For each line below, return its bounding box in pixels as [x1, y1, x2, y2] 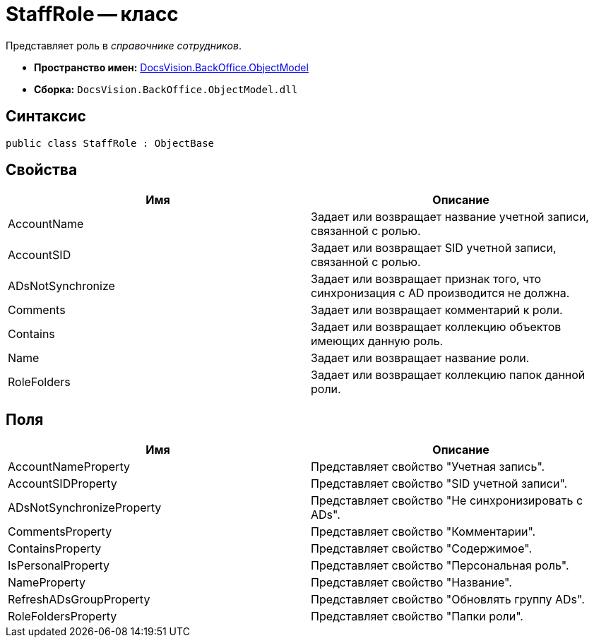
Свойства [6, 161, 78, 179]
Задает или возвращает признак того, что [311, 272, 542, 287]
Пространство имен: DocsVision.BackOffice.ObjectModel [34, 61, 309, 73]
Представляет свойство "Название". [311, 575, 512, 590]
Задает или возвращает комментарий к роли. [311, 303, 563, 318]
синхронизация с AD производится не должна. [311, 286, 570, 301]
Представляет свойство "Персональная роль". [311, 558, 569, 573]
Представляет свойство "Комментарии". [311, 524, 536, 539]
